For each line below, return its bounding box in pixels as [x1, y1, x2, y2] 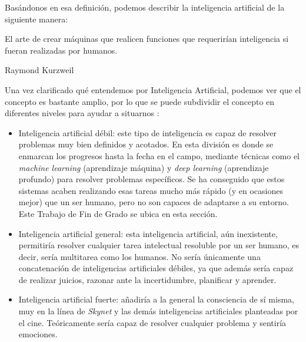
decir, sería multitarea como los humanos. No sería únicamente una [18, 250, 261, 262]
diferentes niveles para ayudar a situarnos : [5, 107, 159, 119]
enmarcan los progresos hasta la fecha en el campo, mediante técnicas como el [18, 149, 300, 162]
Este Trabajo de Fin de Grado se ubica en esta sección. [18, 207, 218, 219]
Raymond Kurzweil [5, 64, 74, 76]
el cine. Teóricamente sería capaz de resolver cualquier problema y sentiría [18, 316, 287, 328]
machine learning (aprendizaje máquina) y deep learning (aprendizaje [18, 161, 269, 173]
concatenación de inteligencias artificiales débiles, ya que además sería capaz [18, 262, 294, 274]
